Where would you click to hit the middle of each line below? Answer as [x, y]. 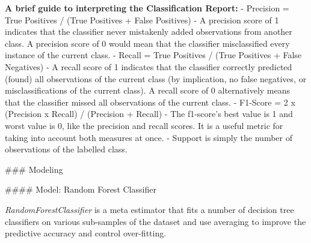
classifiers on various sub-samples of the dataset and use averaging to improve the [155, 221]
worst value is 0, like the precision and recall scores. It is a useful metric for [144, 125]
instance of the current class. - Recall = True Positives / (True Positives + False [153, 55]
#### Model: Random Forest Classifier [81, 189]
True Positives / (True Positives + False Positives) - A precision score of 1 [142, 19]
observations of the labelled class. [66, 149]
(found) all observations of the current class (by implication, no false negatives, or [156, 78]
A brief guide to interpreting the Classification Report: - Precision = [147, 8]
